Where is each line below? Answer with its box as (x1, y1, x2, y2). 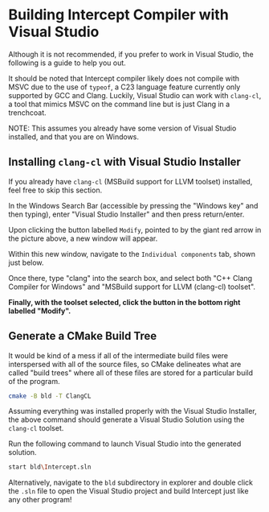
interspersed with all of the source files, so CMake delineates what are (8, 359, 242, 369)
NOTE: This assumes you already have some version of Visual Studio (8, 123, 237, 133)
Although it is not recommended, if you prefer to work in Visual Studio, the (8, 49, 255, 59)
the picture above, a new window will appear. (8, 233, 158, 243)
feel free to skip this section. (8, 185, 103, 195)
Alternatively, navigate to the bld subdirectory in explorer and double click (8, 477, 254, 488)
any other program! (8, 495, 72, 505)
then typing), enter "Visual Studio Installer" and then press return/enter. (8, 209, 245, 219)
